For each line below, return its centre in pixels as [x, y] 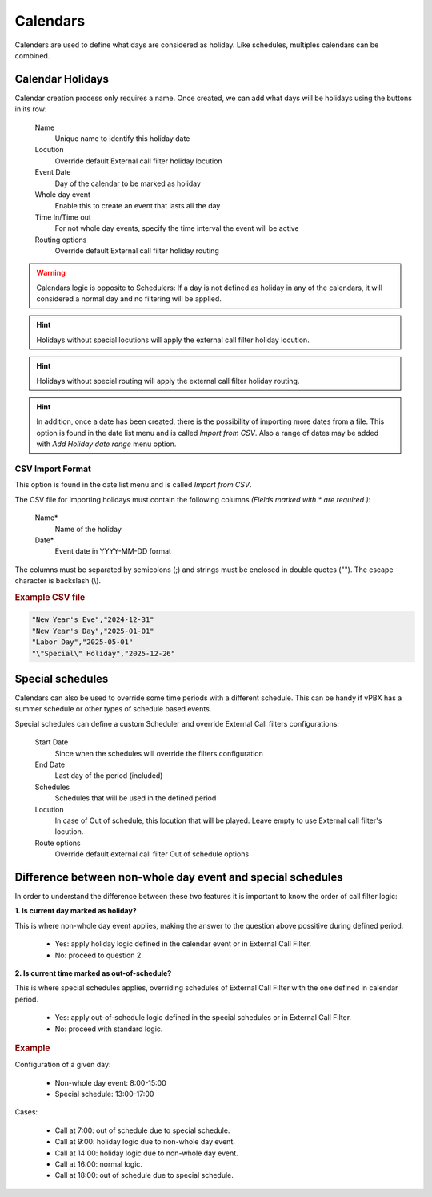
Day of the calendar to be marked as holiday [128, 183]
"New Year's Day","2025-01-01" [93, 631]
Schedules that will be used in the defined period [136, 798]
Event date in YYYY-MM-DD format [113, 551]
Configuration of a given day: [63, 1065]
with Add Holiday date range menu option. [106, 444]
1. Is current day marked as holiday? [76, 911]
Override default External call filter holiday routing [137, 250]
